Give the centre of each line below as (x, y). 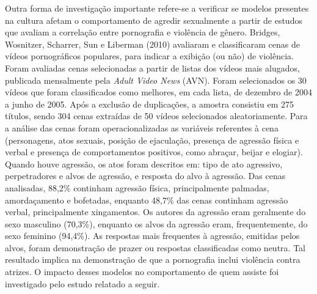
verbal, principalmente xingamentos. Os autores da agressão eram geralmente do (155, 212)
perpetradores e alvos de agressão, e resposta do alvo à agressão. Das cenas (145, 176)
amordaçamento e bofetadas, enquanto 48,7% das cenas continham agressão (147, 200)
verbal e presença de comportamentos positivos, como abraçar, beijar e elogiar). (154, 152)
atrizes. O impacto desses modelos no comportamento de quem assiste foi (142, 272)
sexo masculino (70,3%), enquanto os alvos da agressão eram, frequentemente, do (156, 223)
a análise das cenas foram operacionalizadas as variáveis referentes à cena (142, 127)
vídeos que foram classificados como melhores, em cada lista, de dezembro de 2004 (158, 92)
